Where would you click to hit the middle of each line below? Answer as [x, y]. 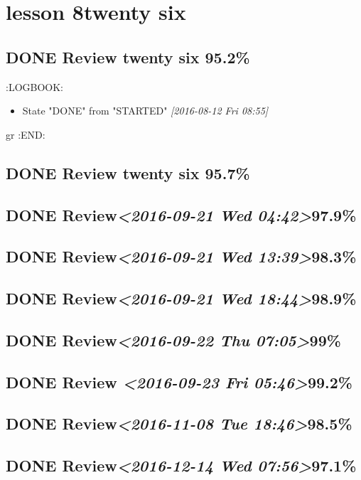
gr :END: [26, 134]
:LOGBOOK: [35, 86]
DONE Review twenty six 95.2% [128, 57]
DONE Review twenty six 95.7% [128, 172]
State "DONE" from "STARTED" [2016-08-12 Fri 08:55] [145, 111]
